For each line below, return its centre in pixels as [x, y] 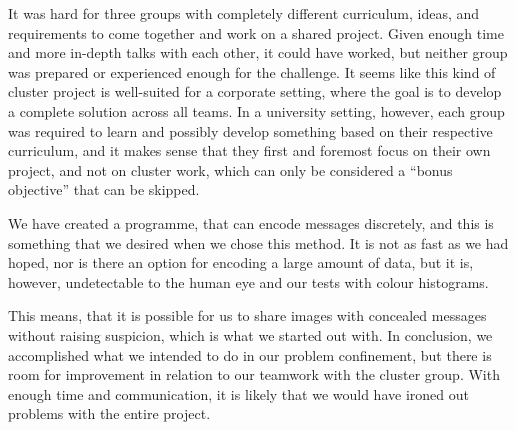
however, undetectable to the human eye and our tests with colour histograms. [248, 281]
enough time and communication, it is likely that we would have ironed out [238, 393]
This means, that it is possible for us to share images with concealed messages [247, 315]
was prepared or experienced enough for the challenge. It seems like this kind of [252, 71]
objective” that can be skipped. [104, 189]
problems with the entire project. [109, 413]
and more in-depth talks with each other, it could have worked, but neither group [258, 52]
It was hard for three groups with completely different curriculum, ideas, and [244, 13]
